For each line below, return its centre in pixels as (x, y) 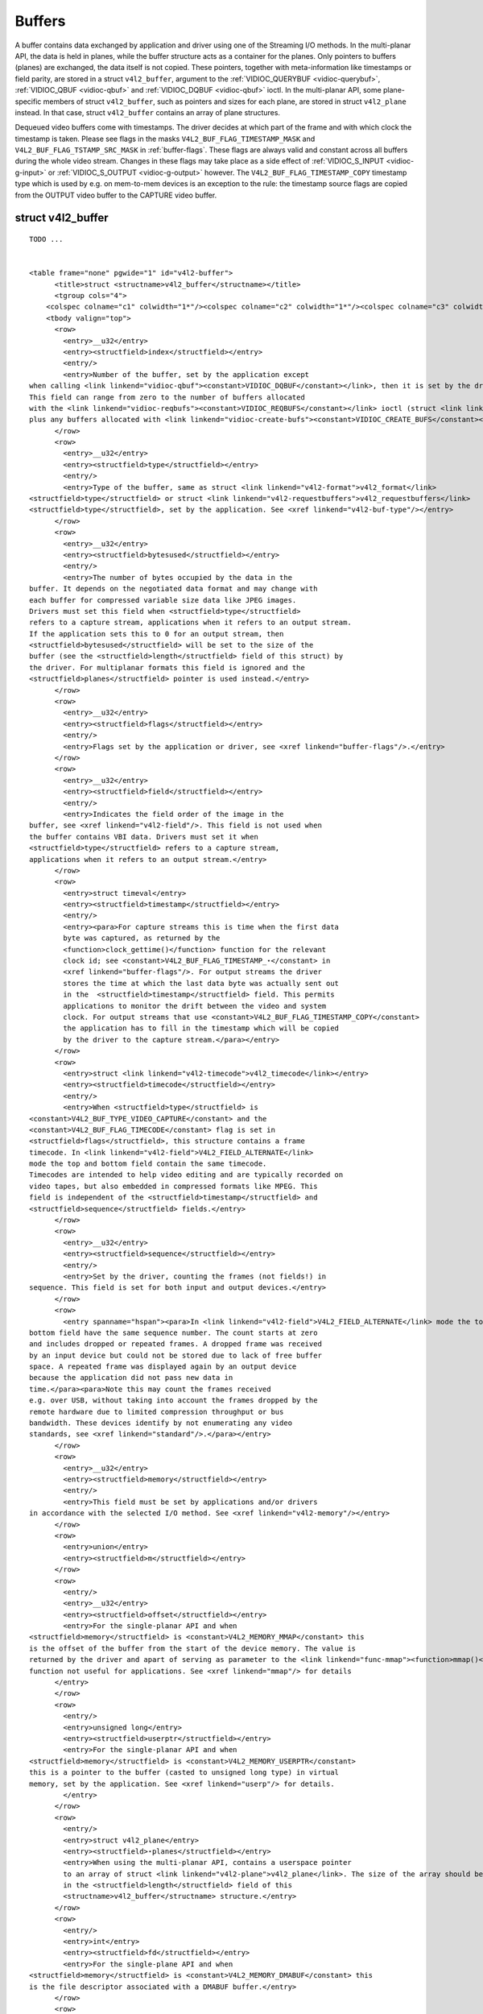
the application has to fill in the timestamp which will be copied (201, 1028)
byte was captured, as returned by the (142, 938)
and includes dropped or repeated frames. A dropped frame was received (175, 1344)
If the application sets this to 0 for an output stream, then (157, 634)
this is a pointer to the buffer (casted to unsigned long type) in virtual (184, 1773)
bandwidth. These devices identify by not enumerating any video (161, 1423)
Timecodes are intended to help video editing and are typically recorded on (186, 1175)
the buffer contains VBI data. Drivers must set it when (144, 837)
